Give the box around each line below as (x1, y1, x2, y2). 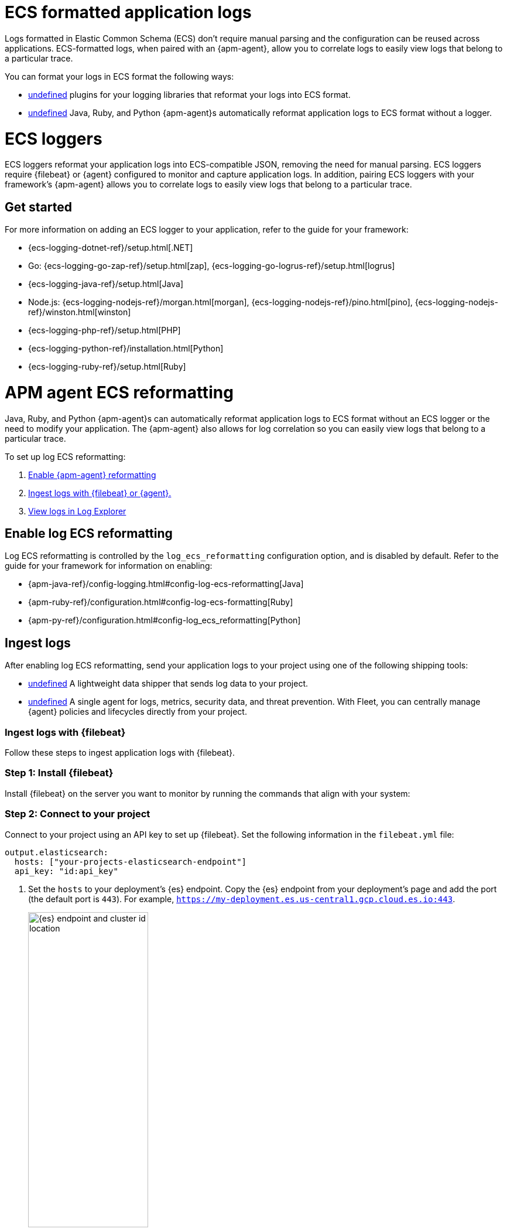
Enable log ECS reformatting (5, 526, 173, 541)
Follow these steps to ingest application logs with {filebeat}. (5, 748, 235, 758)
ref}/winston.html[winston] (28, 307, 131, 318)
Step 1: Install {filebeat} (5, 767, 114, 779)
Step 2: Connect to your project (5, 808, 150, 820)
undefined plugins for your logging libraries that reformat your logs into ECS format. (28, 89, 351, 100)
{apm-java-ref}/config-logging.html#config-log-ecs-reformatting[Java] (28, 579, 304, 589)
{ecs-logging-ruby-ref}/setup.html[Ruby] (28, 361, 186, 372)
